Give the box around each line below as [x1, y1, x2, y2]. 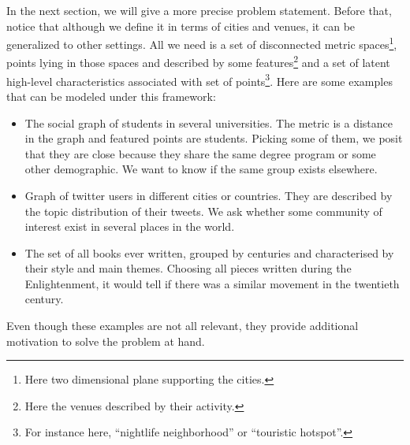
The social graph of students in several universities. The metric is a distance [24, 114, 393, 131]
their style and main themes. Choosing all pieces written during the [24, 260, 352, 276]
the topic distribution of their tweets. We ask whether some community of [24, 202, 382, 219]
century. [24, 291, 64, 307]
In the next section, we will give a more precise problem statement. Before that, [6, 2, 392, 18]
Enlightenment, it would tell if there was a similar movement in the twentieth [24, 275, 400, 291]
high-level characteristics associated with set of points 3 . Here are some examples [6, 70, 393, 89]
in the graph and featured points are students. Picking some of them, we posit [24, 130, 403, 146]
